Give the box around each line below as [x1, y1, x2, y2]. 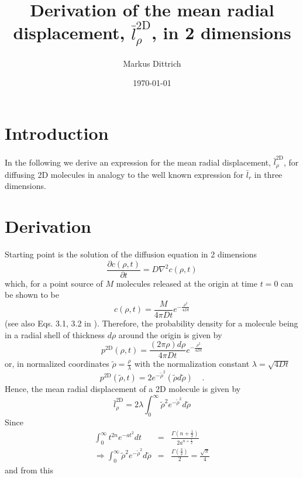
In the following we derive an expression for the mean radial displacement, [5, 156, 271, 168]
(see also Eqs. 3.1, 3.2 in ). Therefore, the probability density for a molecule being [5, 317, 298, 329]
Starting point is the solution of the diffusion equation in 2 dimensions [5, 248, 257, 260]
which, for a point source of [5, 277, 103, 289]
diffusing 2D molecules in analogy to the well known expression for [5, 168, 244, 180]
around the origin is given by [118, 328, 222, 341]
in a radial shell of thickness [5, 328, 105, 341]
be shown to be [5, 288, 60, 301]
